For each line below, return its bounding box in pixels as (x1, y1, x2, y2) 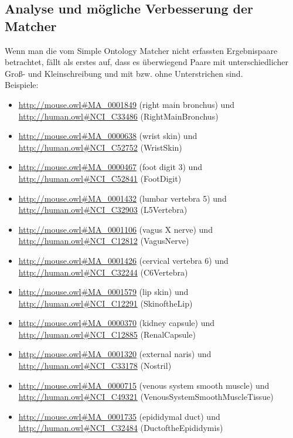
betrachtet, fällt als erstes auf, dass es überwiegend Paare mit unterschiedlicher (5, 56, 288, 68)
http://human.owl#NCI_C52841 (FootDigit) (18, 172, 182, 184)
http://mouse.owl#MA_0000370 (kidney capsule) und (18, 317, 215, 329)
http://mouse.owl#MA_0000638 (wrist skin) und (18, 130, 197, 142)
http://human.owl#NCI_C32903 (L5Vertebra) (18, 203, 188, 216)
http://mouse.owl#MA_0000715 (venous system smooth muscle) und (18, 379, 270, 391)
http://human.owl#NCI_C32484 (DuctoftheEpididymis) (18, 422, 223, 434)
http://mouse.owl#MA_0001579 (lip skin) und (18, 286, 189, 298)
